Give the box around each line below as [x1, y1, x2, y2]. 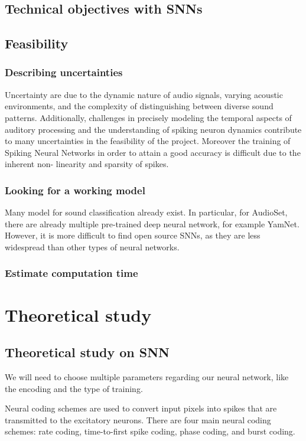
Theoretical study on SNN [5, 343, 170, 361]
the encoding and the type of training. [5, 382, 143, 394]
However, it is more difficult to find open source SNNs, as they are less [5, 229, 261, 241]
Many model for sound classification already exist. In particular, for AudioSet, [5, 206, 288, 218]
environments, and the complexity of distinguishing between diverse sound [5, 100, 274, 112]
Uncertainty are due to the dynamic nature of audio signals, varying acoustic [5, 88, 283, 100]
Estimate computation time [5, 266, 138, 280]
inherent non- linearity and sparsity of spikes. [5, 158, 169, 170]
